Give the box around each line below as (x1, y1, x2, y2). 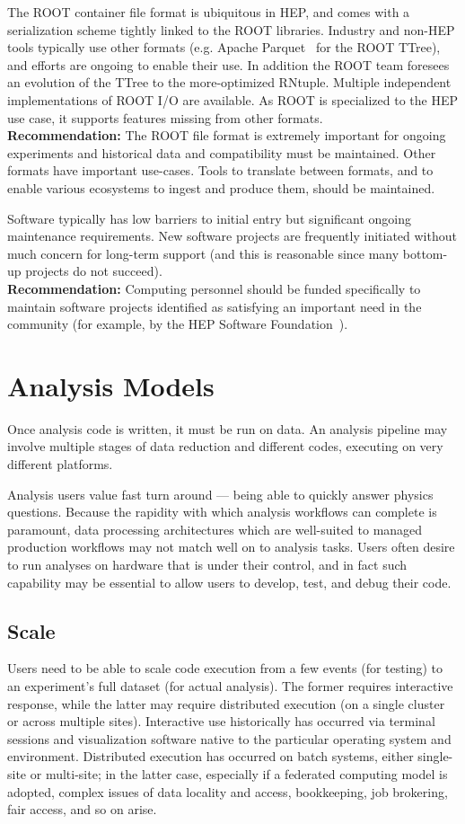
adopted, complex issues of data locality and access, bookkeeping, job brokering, (7, 782, 448, 801)
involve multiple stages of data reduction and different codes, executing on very (7, 437, 443, 456)
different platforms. (7, 455, 113, 473)
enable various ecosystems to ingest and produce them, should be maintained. (7, 178, 435, 197)
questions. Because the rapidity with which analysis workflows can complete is (7, 502, 437, 521)
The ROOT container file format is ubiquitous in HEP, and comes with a (7, 3, 410, 21)
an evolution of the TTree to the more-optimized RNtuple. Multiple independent (7, 73, 452, 92)
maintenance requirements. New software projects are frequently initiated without (7, 226, 457, 245)
